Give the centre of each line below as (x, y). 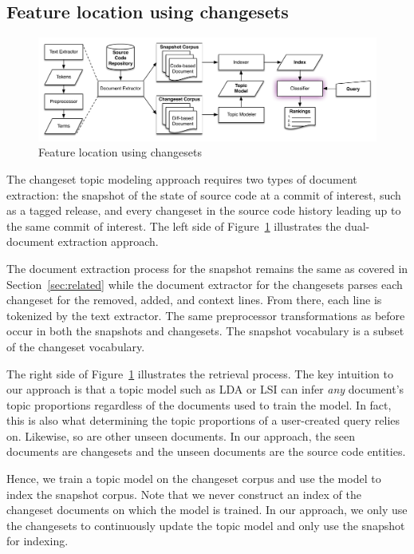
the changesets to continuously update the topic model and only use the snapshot (206, 525)
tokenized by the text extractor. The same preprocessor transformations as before (206, 315)
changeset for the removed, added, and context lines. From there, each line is (194, 300)
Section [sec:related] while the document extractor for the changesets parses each (205, 284)
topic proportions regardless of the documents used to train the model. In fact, (199, 404)
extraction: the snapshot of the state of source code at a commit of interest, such (204, 194)
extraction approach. (108, 241)
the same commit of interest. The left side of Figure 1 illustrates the (174, 226)
